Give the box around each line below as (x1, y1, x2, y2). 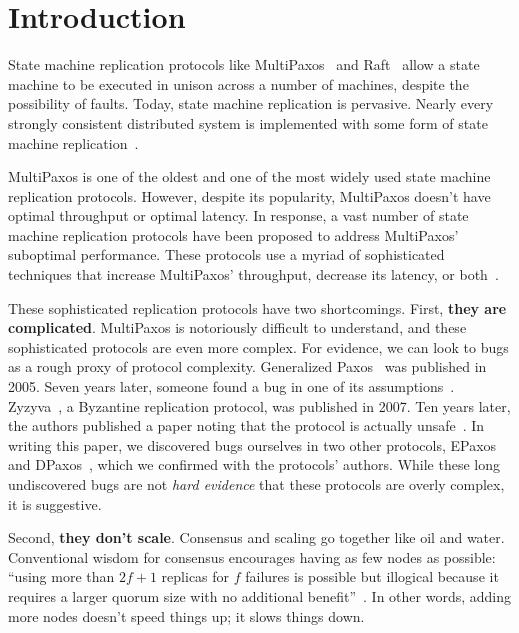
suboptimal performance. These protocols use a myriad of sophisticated (8, 244, 445, 265)
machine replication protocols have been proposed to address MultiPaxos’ (8, 224, 459, 245)
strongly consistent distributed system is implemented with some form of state (8, 112, 488, 133)
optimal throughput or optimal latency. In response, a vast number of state (8, 205, 469, 226)
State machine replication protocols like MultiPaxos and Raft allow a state (8, 54, 480, 75)
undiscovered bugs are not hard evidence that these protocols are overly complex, (8, 474, 505, 494)
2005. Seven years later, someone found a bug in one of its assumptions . (8, 376, 455, 397)
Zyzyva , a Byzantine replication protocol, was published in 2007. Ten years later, (8, 395, 511, 416)
